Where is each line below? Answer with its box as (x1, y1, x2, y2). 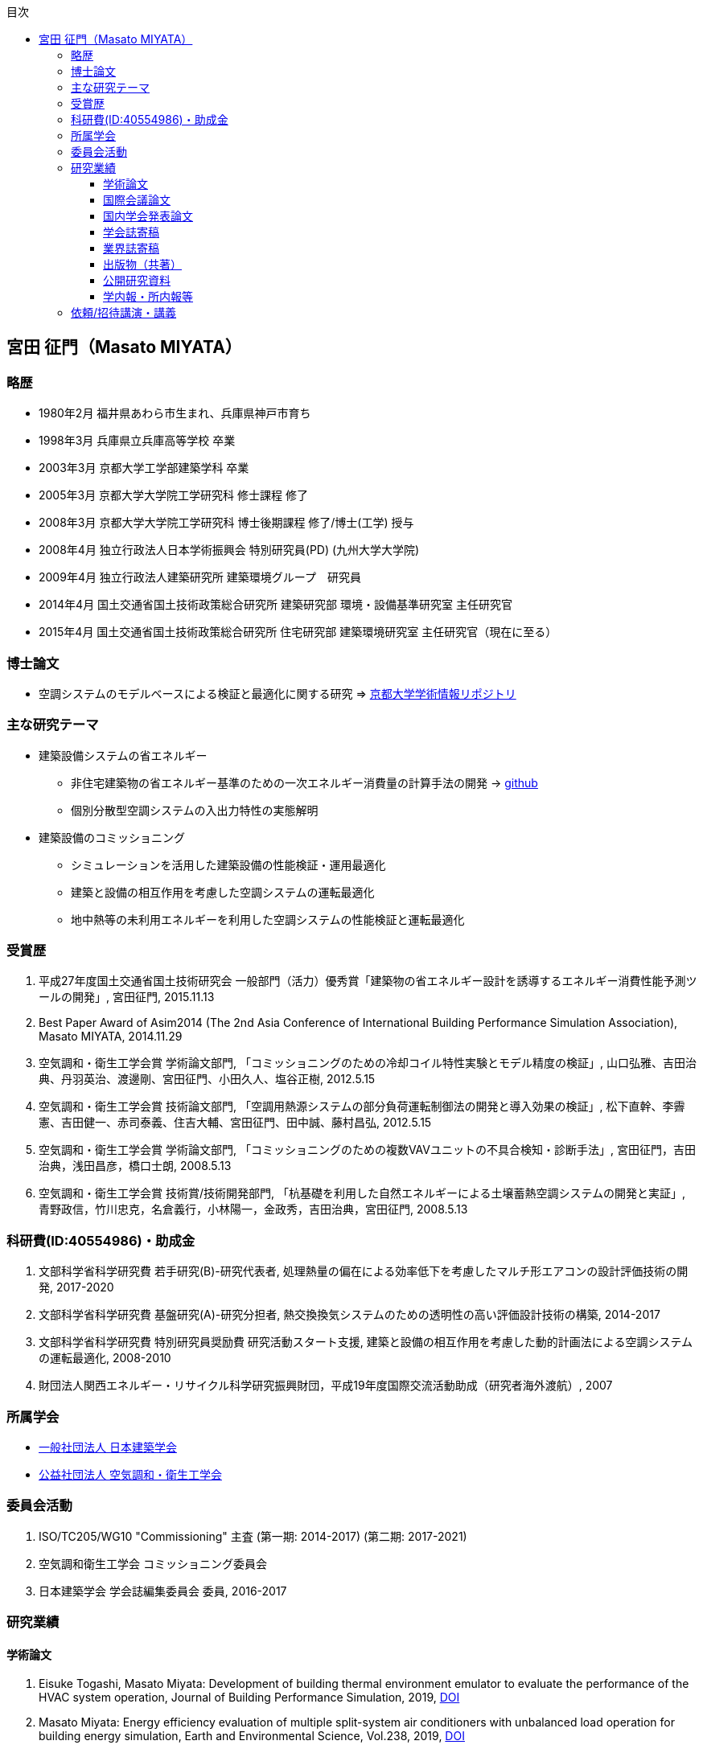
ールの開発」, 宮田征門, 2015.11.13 (39, 990, 215, 1004)
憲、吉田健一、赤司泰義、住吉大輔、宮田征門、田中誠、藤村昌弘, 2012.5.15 (39, 1115, 432, 1130)
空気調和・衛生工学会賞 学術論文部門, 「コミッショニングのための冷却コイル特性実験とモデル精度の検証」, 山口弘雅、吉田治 (39, 1056, 697, 1070)
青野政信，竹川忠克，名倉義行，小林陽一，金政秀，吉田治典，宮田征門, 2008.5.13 (39, 1202, 468, 1217)
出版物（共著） (103, 257, 182, 271)
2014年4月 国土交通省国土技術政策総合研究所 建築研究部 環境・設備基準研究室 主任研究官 (39, 597, 512, 612)
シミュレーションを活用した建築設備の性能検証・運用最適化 (71, 857, 386, 872)
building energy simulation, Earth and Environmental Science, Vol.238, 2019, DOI (39, 1729, 465, 1743)
